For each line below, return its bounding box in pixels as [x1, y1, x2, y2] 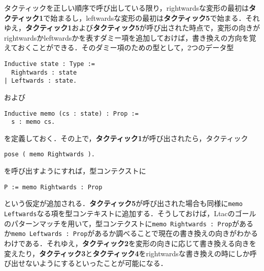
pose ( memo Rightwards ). [4, 151, 95, 158]
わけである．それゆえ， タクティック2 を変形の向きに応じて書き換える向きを [4, 238, 256, 248]
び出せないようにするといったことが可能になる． [4, 258, 168, 268]
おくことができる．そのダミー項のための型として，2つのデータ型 [17, 42, 234, 53]
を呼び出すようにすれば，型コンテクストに [4, 165, 146, 176]
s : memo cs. [11, 118, 55, 126]
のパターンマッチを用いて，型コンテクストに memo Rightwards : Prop [4, 218, 232, 228]
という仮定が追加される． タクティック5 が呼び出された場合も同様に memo [4, 198, 243, 209]
